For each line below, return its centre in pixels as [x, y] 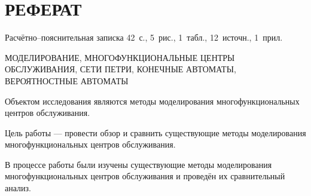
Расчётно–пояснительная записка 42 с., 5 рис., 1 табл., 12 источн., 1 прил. [144, 37]
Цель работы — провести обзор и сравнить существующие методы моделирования [155, 132]
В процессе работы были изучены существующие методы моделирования [138, 164]
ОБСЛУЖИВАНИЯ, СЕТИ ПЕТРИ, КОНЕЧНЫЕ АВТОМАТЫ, [121, 69]
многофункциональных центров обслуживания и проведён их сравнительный [145, 176]
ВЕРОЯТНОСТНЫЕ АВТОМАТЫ [67, 80]
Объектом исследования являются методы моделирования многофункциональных [152, 101]
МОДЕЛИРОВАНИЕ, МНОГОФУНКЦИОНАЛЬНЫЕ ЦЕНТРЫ [120, 57]
